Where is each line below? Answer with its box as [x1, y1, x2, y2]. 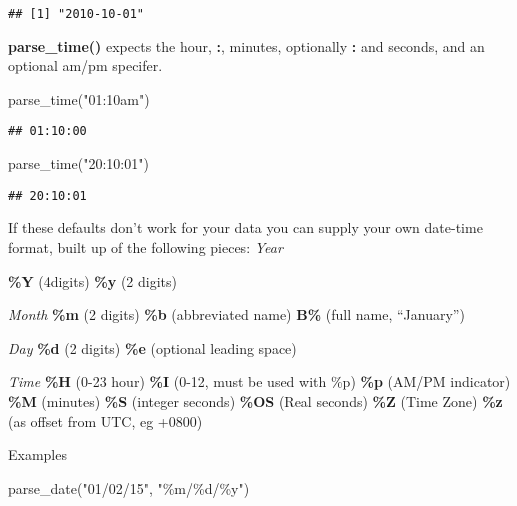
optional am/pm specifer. [8, 55, 163, 76]
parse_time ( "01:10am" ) [8, 88, 150, 109]
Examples [8, 444, 67, 465]
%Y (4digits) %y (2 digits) [8, 270, 177, 291]
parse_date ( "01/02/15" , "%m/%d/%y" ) [8, 477, 250, 498]
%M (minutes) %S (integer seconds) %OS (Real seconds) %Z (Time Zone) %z [8, 390, 503, 411]
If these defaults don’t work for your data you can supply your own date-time [8, 217, 483, 238]
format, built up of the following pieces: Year [8, 236, 283, 257]
